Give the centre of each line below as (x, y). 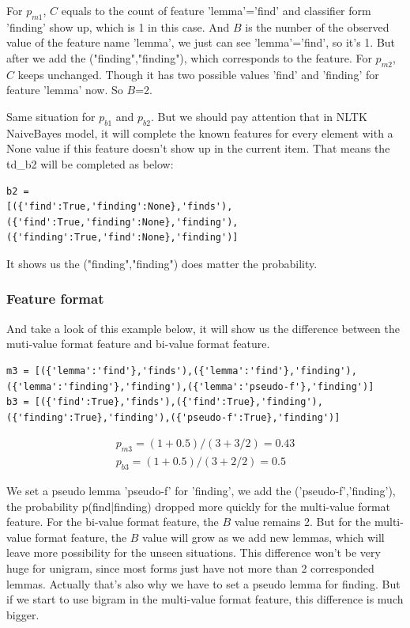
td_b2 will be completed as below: (90, 163)
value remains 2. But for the (303, 522)
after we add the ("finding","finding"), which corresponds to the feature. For (189, 57)
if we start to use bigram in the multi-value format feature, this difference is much (205, 599)
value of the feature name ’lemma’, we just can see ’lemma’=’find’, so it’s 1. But (201, 42)
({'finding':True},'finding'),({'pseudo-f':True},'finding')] (173, 417)
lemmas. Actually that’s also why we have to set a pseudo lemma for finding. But (203, 583)
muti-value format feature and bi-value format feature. (138, 344)
